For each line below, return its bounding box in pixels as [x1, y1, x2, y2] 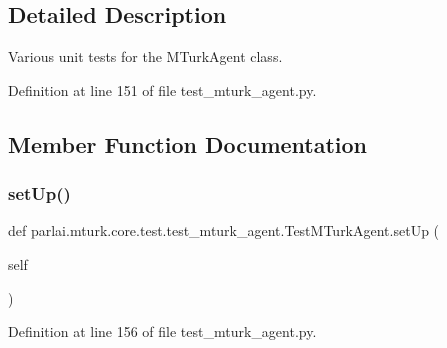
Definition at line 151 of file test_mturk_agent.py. [8, 79, 317, 100]
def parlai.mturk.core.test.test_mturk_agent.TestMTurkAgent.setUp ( [8, 220, 440, 241]
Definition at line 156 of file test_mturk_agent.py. [8, 321, 317, 342]
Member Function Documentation [8, 128, 368, 159]
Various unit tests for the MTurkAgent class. [8, 46, 283, 67]
